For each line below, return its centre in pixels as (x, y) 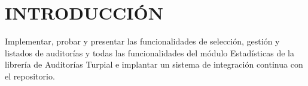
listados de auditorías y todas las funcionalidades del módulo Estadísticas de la (150, 52)
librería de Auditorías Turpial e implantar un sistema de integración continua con (154, 64)
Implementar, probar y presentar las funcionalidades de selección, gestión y (142, 41)
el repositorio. (30, 76)
